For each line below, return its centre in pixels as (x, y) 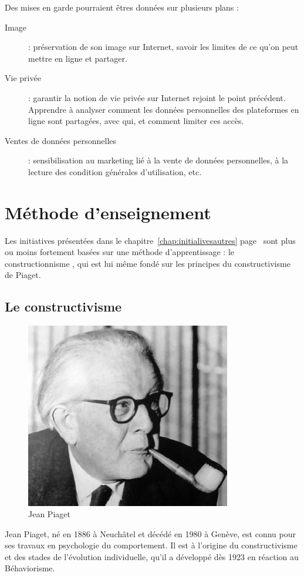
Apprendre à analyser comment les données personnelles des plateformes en (164, 109)
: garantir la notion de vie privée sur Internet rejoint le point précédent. (157, 97)
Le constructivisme (63, 307)
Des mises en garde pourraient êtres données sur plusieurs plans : (122, 7)
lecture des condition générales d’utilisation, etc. (115, 171)
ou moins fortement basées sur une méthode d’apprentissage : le (119, 252)
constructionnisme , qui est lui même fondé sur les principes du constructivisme (148, 263)
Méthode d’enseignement (108, 212)
